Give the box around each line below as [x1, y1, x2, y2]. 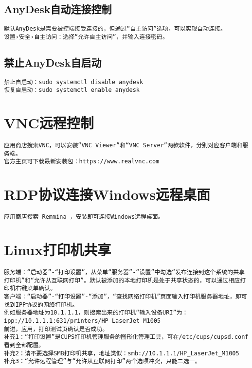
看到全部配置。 [4, 341, 45, 349]
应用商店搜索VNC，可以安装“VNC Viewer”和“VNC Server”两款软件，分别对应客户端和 [4, 142, 243, 149]
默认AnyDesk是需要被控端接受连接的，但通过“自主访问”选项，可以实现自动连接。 [4, 25, 226, 33]
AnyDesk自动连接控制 [4, 1, 112, 17]
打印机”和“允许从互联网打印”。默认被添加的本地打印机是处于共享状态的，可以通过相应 [4, 277, 240, 284]
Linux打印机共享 [4, 240, 111, 260]
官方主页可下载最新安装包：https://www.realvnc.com [4, 158, 160, 165]
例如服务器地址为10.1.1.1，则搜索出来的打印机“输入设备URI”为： [4, 309, 188, 316]
